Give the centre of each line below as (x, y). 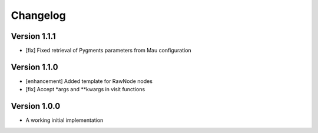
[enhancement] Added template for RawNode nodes (89, 81)
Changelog (38, 15)
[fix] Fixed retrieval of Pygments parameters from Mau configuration (108, 51)
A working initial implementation (64, 120)
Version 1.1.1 (33, 36)
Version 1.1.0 (34, 67)
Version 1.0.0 (36, 106)
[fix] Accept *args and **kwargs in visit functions (85, 89)
